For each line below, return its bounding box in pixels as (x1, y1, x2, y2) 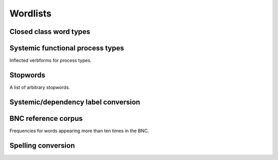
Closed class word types (9, 27, 91, 36)
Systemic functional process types (9, 44, 125, 52)
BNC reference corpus (9, 114, 83, 123)
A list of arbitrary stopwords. (9, 84, 71, 90)
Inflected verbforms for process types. (9, 57, 92, 64)
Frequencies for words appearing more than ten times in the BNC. (9, 128, 149, 134)
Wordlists (9, 8, 51, 19)
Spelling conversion (9, 141, 75, 150)
